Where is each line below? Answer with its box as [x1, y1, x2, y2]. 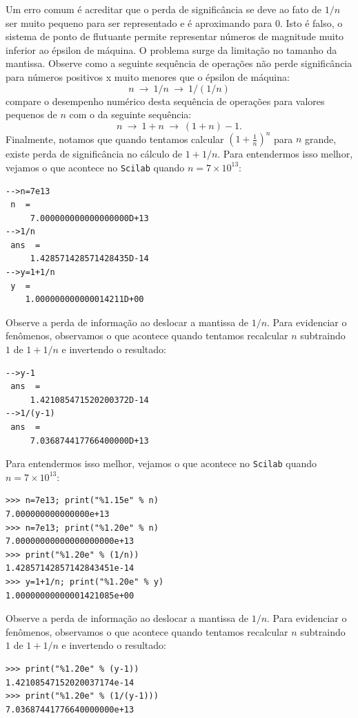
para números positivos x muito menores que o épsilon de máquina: [6, 69, 290, 84]
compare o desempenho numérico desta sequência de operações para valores [6, 93, 325, 108]
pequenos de [6, 107, 57, 122]
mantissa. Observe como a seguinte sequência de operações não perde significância [6, 56, 352, 70]
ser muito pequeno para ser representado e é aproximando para [6, 15, 272, 30]
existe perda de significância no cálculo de [6, 147, 183, 161]
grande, [305, 131, 337, 146]
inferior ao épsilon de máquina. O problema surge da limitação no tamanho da [6, 42, 337, 57]
